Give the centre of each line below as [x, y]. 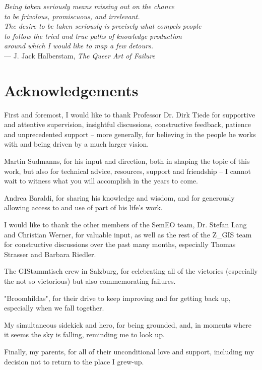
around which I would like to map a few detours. [79, 46]
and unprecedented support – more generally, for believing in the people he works [130, 134]
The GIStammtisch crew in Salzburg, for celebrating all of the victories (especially [131, 271]
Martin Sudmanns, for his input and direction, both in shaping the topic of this [127, 161]
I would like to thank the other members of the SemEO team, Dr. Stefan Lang [125, 225]
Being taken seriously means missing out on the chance [89, 6]
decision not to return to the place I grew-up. [74, 361]
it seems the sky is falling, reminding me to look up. [84, 334]
